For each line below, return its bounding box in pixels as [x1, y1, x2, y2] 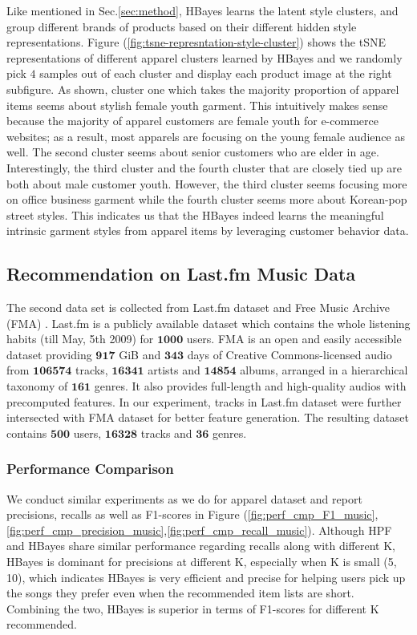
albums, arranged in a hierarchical [240, 362, 408, 378]
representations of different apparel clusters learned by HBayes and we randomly [6, 49, 403, 66]
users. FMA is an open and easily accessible [186, 330, 402, 347]
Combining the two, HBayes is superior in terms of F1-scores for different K [6, 600, 379, 617]
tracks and [140, 424, 192, 441]
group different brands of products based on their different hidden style [6, 18, 357, 34]
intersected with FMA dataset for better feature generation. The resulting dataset [6, 409, 410, 426]
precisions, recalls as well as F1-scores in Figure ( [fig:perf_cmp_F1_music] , [6, 506, 379, 523]
